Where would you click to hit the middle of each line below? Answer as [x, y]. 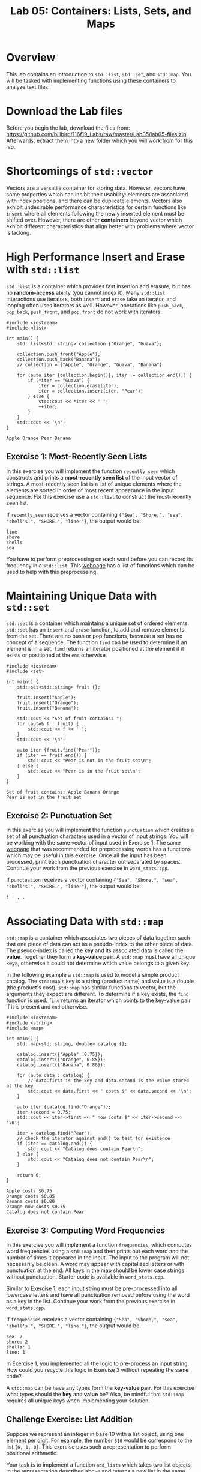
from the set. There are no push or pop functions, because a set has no [94, 636]
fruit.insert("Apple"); [47, 698]
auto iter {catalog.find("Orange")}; [64, 1107]
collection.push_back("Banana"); [59, 359]
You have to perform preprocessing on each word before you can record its [100, 559]
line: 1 [16, 1353]
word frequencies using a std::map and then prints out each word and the [97, 1251]
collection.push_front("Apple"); [59, 354]
